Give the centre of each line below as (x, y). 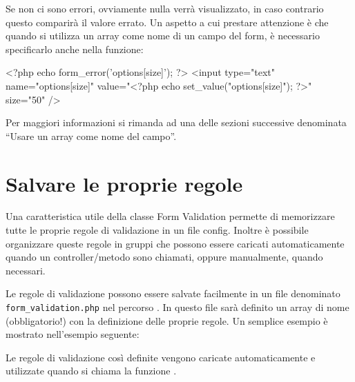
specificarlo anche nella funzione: (75, 49)
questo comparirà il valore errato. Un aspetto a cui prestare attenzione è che (167, 22)
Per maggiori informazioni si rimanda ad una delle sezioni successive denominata (176, 122)
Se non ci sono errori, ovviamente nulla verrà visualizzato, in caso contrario (165, 8)
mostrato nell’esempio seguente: (73, 334)
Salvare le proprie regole (124, 183)
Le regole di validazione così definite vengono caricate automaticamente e (161, 357)
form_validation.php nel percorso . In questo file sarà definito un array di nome (177, 307)
